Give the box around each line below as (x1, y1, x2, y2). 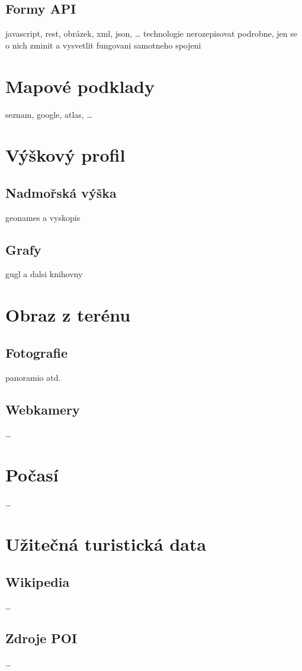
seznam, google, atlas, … (5, 108, 92, 120)
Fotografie (5, 343, 68, 361)
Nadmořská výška (5, 183, 117, 201)
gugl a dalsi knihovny (5, 268, 83, 280)
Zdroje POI (5, 629, 78, 647)
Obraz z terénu (5, 303, 131, 327)
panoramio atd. (5, 371, 61, 383)
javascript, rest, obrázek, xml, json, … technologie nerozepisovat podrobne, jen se (5, 27, 297, 40)
